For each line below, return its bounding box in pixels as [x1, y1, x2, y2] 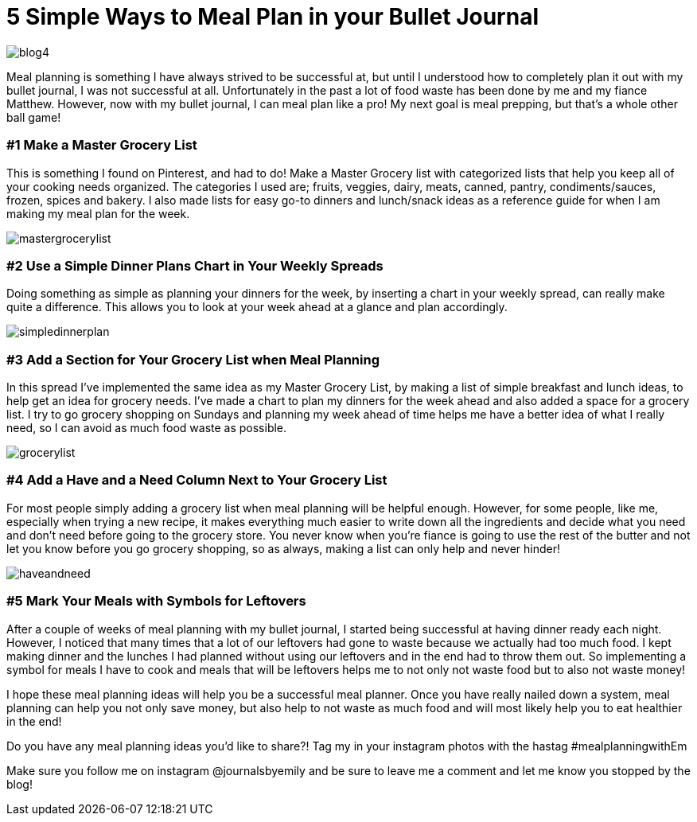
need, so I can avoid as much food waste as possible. [6, 421, 287, 434]
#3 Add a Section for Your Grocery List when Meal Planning [6, 351, 380, 368]
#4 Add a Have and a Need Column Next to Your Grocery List [6, 472, 387, 489]
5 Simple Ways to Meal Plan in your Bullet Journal [6, 3, 539, 30]
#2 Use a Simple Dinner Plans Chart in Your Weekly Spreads [6, 257, 384, 274]
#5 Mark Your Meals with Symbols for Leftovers [6, 593, 306, 610]
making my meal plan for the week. [6, 206, 190, 220]
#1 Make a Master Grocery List [6, 137, 197, 154]
